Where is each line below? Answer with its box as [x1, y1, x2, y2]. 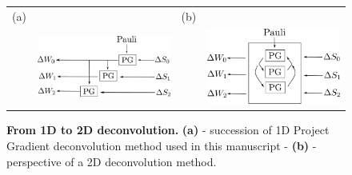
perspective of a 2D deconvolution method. [6, 153, 217, 169]
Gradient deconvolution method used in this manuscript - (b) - [6, 137, 317, 153]
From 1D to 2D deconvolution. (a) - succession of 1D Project [6, 121, 330, 138]
